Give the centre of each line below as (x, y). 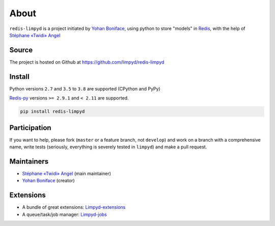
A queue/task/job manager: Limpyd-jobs (64, 214)
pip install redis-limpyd (52, 111)
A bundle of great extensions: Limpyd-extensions (74, 207)
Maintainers (29, 161)
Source (21, 50)
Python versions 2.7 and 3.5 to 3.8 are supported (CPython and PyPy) (85, 88)
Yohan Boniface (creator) (48, 181)
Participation (30, 128)
